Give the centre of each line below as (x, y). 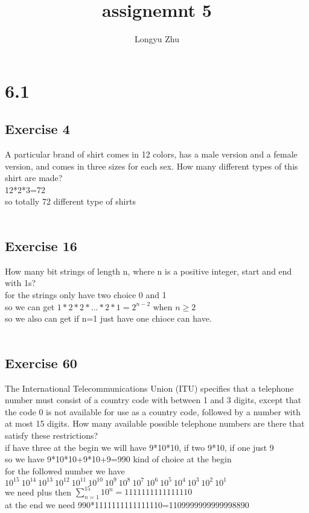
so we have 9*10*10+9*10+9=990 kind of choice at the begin (118, 459)
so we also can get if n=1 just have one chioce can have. (108, 318)
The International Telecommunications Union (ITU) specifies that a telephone (149, 388)
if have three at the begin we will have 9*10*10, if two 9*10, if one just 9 (139, 447)
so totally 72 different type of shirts (70, 201)
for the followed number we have (65, 470)
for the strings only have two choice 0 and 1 (86, 295)
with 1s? (21, 283)
